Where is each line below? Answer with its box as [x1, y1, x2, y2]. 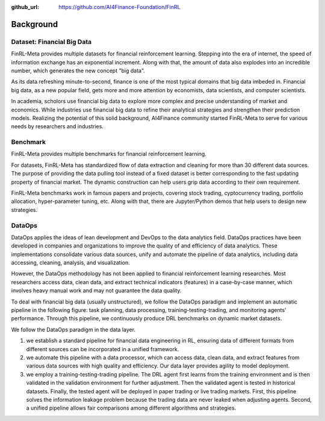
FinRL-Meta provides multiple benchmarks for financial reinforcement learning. [11, 151, 207, 158]
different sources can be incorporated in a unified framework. [26, 345, 179, 352]
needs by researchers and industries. [11, 123, 104, 130]
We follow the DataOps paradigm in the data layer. [11, 326, 135, 333]
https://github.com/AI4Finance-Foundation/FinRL [58, 4, 181, 10]
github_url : [11, 4, 39, 10]
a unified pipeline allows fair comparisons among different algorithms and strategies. [26, 404, 237, 412]
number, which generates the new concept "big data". [11, 67, 146, 74]
